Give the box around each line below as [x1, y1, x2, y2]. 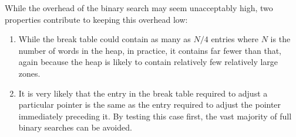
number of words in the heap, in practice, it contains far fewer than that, [18, 44, 281, 56]
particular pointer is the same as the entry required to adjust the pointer [18, 98, 281, 111]
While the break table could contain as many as [18, 33, 191, 45]
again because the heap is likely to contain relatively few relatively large [18, 56, 278, 68]
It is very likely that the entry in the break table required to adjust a [18, 87, 268, 99]
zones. [18, 67, 41, 79]
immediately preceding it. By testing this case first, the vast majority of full [18, 109, 292, 122]
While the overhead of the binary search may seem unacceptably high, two [5, 2, 273, 13]
